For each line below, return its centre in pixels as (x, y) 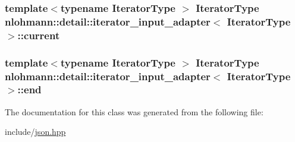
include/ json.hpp (35, 132)
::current (39, 35)
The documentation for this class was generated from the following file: (134, 111)
